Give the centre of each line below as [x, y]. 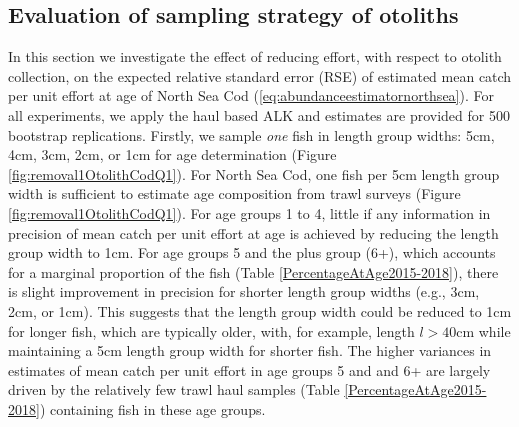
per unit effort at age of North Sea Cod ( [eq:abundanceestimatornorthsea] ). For [251, 95]
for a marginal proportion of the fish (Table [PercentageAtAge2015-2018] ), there [253, 271]
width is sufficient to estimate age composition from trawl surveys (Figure [234, 193]
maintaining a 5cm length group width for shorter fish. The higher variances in [250, 350]
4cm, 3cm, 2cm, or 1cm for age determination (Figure [172, 154]
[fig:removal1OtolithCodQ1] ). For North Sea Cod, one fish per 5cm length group [254, 173]
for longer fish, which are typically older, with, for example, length [211, 330]
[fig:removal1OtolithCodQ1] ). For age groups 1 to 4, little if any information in [249, 212]
